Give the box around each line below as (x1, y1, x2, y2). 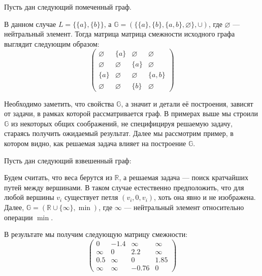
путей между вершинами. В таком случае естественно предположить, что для (4, 182, 244, 192)
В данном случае (4, 18, 56, 29)
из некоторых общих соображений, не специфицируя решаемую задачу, (11, 118, 233, 128)
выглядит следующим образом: (4, 38, 100, 49)
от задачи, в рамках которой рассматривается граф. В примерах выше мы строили (4, 108, 258, 119)
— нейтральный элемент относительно (124, 201, 244, 212)
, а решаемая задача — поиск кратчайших (119, 172, 249, 183)
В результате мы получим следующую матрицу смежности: (4, 229, 188, 239)
